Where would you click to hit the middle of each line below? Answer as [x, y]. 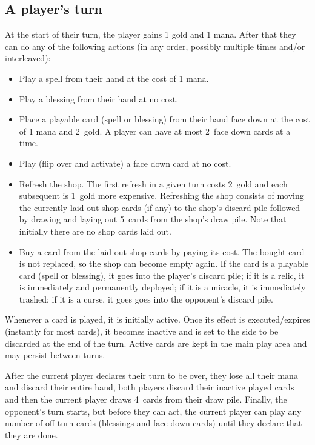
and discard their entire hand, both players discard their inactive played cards [150, 387]
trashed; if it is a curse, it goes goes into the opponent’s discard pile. [146, 299]
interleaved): [28, 58]
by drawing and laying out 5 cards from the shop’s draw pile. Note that [153, 219]
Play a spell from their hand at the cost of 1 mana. [114, 78]
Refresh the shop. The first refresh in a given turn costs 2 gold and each [153, 183]
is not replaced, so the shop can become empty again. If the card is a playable [164, 263]
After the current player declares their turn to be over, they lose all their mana [151, 375]
